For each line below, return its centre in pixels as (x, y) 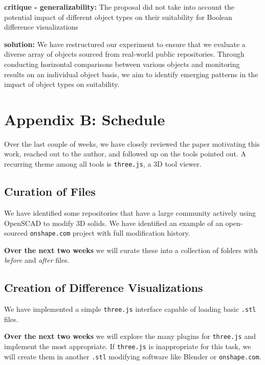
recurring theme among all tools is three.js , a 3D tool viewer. (103, 164)
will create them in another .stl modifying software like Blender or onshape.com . (133, 356)
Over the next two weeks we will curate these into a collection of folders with (131, 250)
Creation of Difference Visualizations (104, 288)
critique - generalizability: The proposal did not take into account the (119, 7)
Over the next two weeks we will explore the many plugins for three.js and (130, 336)
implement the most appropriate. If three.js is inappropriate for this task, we (128, 346)
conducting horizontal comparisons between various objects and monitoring (122, 64)
